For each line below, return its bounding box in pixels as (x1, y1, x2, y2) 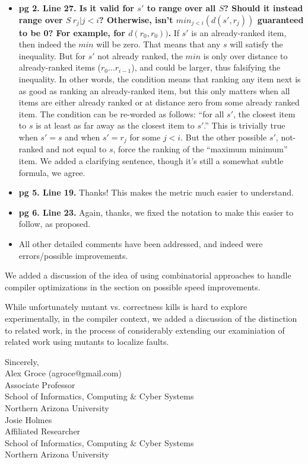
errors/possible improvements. (18, 249, 128, 261)
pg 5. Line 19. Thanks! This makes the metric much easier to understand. (18, 186, 294, 199)
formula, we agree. (18, 166, 85, 178)
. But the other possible (180, 130, 267, 143)
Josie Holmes (5, 413, 52, 425)
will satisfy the (230, 38, 283, 50)
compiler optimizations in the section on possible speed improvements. (5, 280, 261, 293)
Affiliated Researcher (5, 425, 81, 437)
